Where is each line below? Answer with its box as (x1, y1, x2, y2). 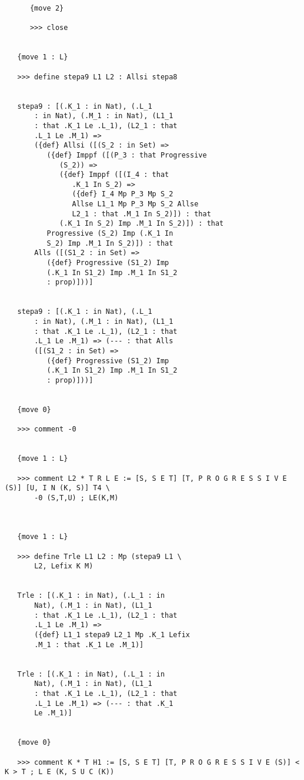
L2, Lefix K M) (34, 562, 93, 571)
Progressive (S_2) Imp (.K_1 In (46, 229, 173, 238)
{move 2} (29, 4, 64, 12)
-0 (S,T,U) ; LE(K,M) (34, 493, 119, 502)
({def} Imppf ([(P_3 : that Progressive (46, 150, 207, 159)
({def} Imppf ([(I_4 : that (59, 170, 169, 179)
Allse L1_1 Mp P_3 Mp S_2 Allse (72, 200, 199, 209)
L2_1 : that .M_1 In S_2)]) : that (72, 209, 211, 218)
